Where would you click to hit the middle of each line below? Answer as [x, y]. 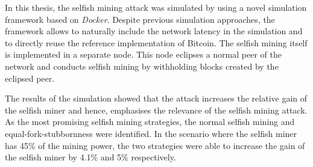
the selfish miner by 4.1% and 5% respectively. [90, 157]
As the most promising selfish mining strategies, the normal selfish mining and [150, 122]
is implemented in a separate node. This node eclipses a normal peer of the [143, 54]
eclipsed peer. [30, 78]
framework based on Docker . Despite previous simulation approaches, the [140, 19]
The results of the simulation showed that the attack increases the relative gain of [156, 98]
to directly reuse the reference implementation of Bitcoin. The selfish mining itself [156, 42]
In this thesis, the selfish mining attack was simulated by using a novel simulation [156, 7]
